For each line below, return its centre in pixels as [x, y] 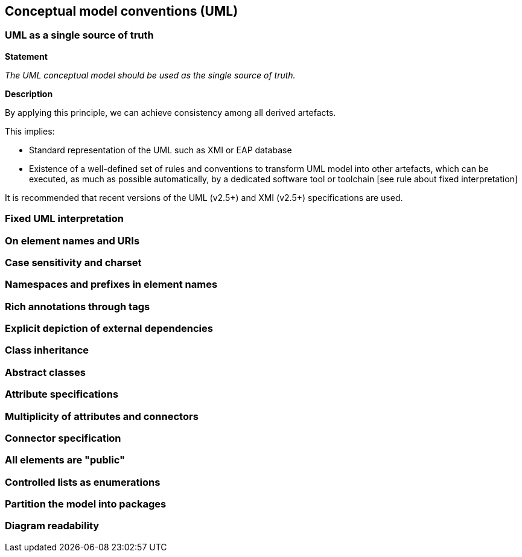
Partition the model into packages [86, 504]
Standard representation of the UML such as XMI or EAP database [161, 150]
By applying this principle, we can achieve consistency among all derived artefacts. [170, 112]
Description [29, 94]
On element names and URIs [72, 240]
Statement [26, 56]
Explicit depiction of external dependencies [109, 329]
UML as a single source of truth [79, 35]
